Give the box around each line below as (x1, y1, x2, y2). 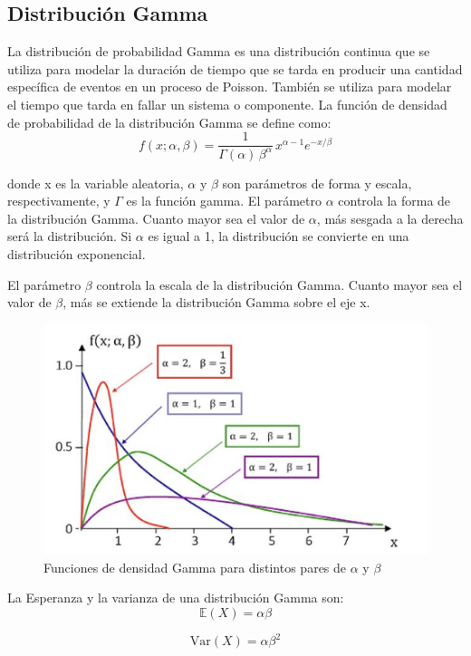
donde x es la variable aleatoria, (7, 173, 184, 192)
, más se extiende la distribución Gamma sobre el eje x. (62, 293, 370, 312)
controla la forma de (338, 191, 451, 210)
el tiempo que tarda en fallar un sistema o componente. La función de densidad (7, 94, 447, 113)
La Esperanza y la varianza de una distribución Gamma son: (7, 588, 344, 607)
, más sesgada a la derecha (316, 208, 464, 227)
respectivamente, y (7, 191, 111, 210)
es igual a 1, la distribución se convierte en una (148, 227, 409, 246)
